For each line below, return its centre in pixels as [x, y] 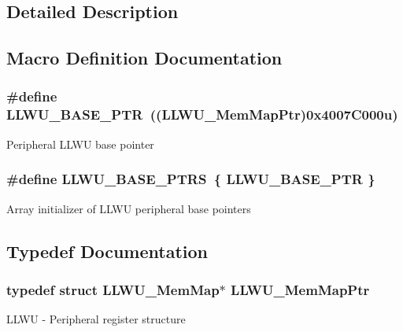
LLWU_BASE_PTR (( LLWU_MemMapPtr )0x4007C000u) [202, 114]
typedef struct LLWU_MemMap [113, 289]
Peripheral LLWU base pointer [80, 144]
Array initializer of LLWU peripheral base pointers [129, 208]
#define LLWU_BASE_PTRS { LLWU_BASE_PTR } [191, 179]
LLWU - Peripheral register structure [96, 319]
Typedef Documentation [107, 251]
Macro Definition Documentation [144, 58]
